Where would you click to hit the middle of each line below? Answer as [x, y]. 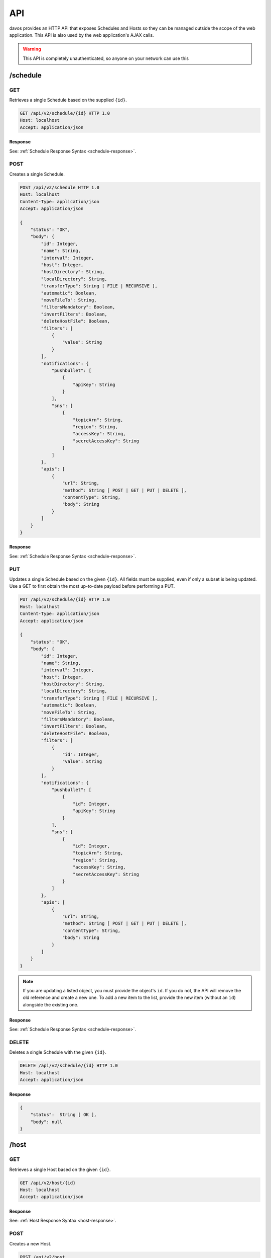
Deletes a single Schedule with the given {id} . [58, 1052]
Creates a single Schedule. [37, 174]
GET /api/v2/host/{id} [48, 1183]
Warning [32, 49]
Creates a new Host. [30, 1243]
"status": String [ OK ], [64, 1115]
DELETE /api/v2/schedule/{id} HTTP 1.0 [69, 1066]
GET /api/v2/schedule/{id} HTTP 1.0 [65, 113]
